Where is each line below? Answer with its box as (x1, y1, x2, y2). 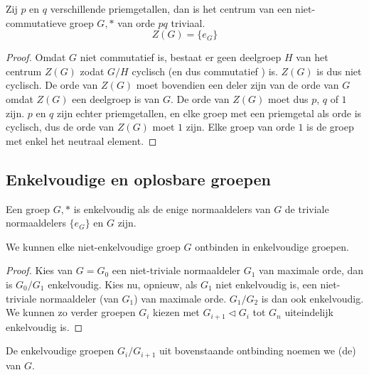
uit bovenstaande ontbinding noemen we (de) (159, 343, 356, 358)
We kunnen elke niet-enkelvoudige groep (6, 239, 181, 254)
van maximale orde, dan (259, 263, 364, 278)
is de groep (306, 119, 354, 134)
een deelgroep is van (72, 91, 160, 106)
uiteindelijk (284, 305, 333, 320)
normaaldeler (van (39, 290, 119, 305)
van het (296, 50, 328, 65)
